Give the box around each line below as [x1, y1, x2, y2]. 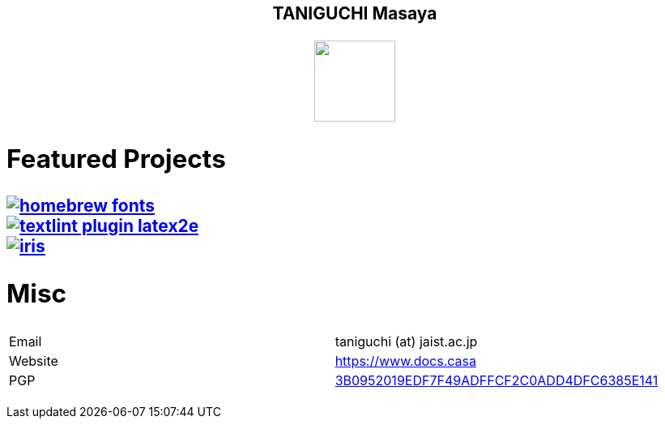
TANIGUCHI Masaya [272, 3, 437, 24]
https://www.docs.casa [335, 352, 476, 369]
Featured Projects [6, 143, 226, 175]
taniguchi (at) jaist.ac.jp [335, 333, 478, 350]
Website [9, 352, 58, 369]
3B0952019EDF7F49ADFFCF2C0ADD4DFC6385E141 [335, 371, 659, 389]
